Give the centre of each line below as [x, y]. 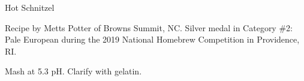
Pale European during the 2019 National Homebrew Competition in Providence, [152, 39]
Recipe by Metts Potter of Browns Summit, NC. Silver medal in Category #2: [149, 27]
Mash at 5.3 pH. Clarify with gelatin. [73, 71]
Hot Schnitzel [30, 7]
